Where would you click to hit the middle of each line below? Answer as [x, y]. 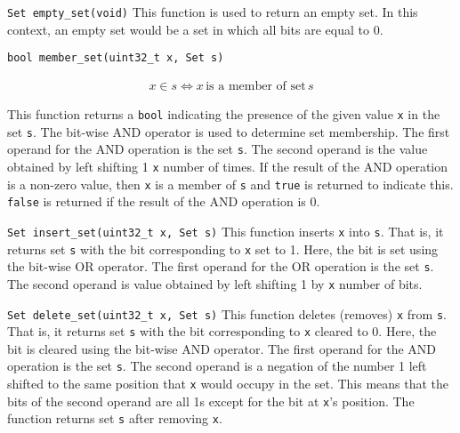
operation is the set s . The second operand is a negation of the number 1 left [217, 366]
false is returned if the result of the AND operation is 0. [164, 201]
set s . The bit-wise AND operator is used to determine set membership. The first [229, 131]
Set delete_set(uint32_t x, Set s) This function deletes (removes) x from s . [227, 313]
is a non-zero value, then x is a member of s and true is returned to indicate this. [230, 184]
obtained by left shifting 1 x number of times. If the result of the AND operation [228, 166]
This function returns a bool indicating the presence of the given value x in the [224, 113]
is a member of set [256, 86]
